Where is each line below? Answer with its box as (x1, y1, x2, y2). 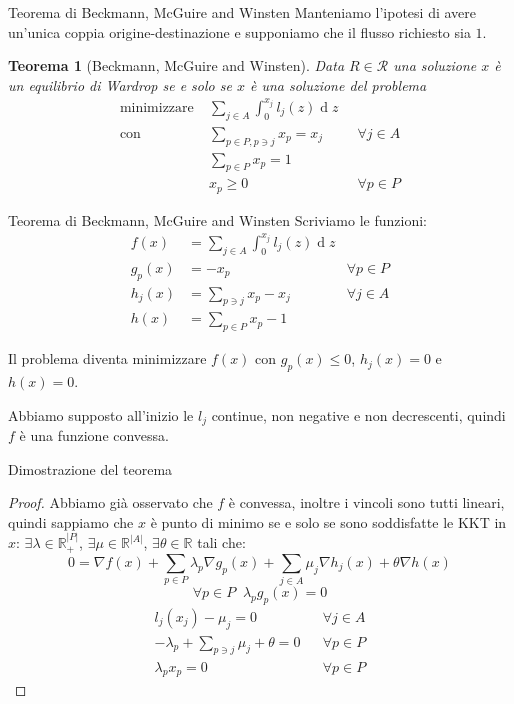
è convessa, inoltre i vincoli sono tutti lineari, (228, 492, 505, 513)
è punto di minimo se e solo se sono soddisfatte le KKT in (150, 511, 507, 532)
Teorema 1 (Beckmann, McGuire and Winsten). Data (8, 55, 345, 76)
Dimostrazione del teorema (8, 458, 173, 479)
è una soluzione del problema (249, 74, 427, 95)
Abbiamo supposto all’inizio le (8, 404, 194, 425)
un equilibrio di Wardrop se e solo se (8, 74, 232, 95)
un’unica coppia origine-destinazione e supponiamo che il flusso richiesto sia (8, 21, 471, 42)
